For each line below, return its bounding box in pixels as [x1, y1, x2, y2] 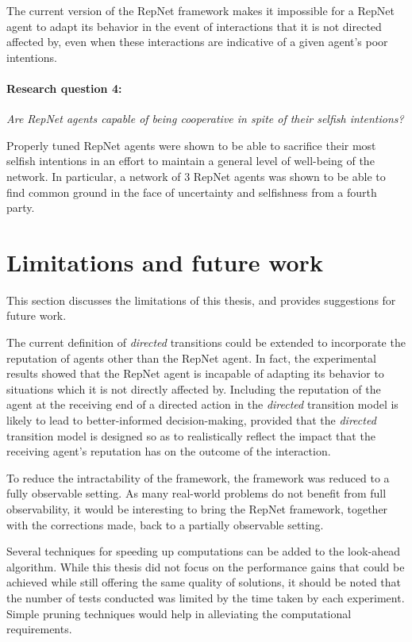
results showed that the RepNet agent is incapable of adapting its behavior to [6, 365, 384, 382]
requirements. [6, 621, 72, 637]
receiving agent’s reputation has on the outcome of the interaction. [6, 443, 331, 459]
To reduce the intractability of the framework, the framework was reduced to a [6, 469, 390, 486]
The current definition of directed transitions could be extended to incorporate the [6, 334, 406, 351]
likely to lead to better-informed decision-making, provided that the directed [6, 412, 376, 429]
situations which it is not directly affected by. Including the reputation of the [6, 380, 381, 397]
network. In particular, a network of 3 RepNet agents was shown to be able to [6, 167, 386, 184]
